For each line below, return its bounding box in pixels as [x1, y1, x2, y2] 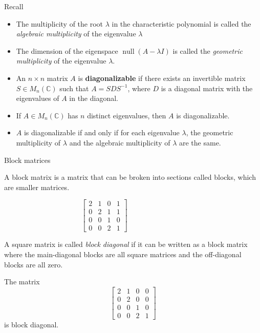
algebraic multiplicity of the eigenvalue [16, 28, 136, 39]
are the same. [179, 137, 221, 148]
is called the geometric [172, 45, 243, 56]
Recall [4, 1, 24, 11]
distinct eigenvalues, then [87, 110, 166, 120]
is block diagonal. [4, 319, 59, 329]
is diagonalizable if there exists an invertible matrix [78, 72, 246, 83]
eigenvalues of [16, 93, 59, 103]
